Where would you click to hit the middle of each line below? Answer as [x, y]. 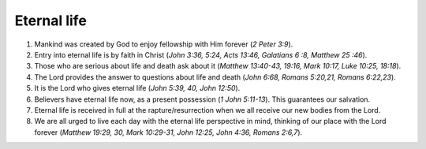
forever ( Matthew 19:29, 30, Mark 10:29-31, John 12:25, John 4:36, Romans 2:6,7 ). [168, 132]
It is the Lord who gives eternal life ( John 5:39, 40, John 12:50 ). [137, 88]
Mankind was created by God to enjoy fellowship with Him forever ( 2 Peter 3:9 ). [164, 44]
